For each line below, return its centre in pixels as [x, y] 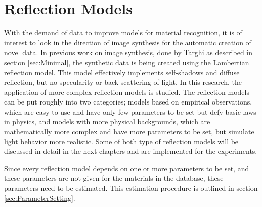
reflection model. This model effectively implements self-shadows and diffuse [122, 72]
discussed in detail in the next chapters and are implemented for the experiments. [131, 151]
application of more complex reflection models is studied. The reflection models [127, 92]
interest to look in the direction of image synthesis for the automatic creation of [128, 42]
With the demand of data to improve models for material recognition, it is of [123, 33]
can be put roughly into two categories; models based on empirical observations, [128, 102]
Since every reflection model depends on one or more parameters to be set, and [127, 168]
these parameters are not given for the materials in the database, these [114, 178]
